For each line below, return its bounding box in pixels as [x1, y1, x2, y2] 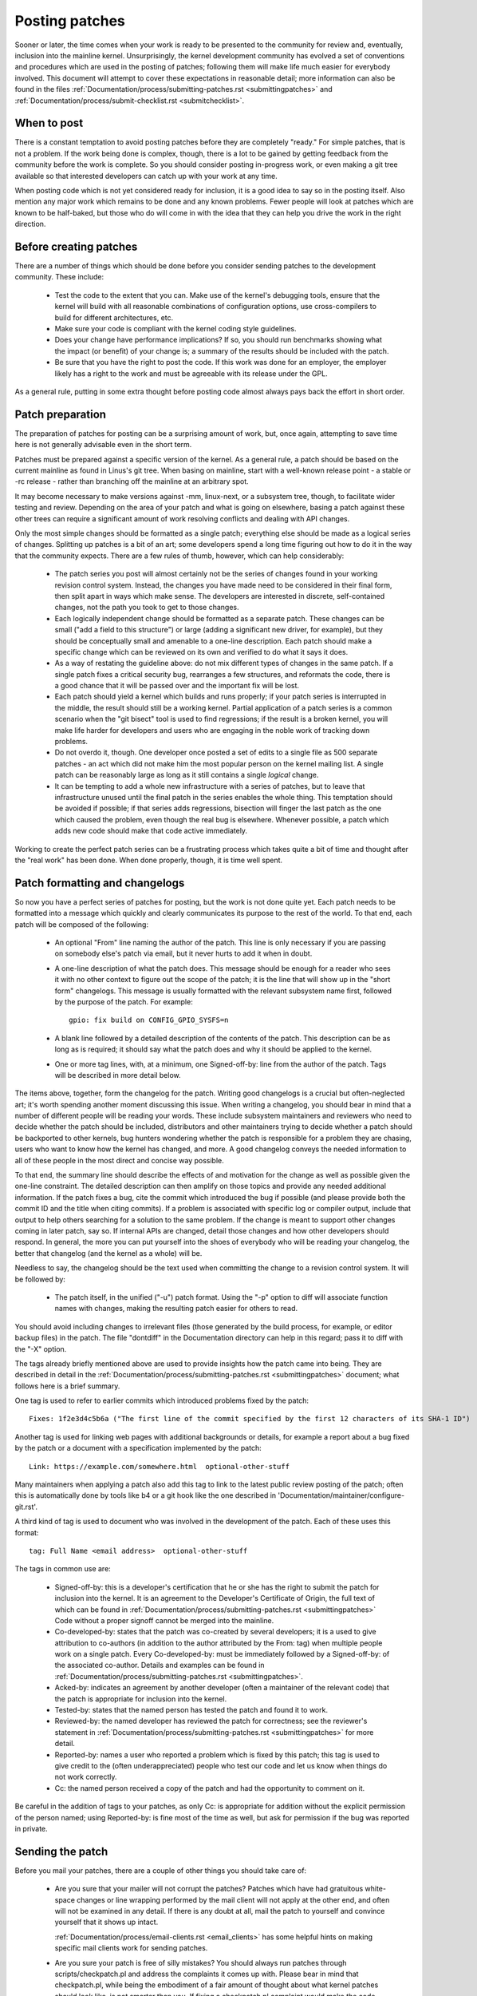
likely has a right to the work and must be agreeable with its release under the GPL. [54, 368, 328, 378]
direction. [14, 220, 46, 229]
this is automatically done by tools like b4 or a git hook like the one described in [14, 1491, 277, 1500]
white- [365, 1884, 387, 1894]
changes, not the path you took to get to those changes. [54, 603, 239, 612]
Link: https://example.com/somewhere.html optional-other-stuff [29, 1462, 290, 1471]
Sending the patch [14, 1844, 108, 1858]
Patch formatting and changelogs [14, 876, 185, 889]
